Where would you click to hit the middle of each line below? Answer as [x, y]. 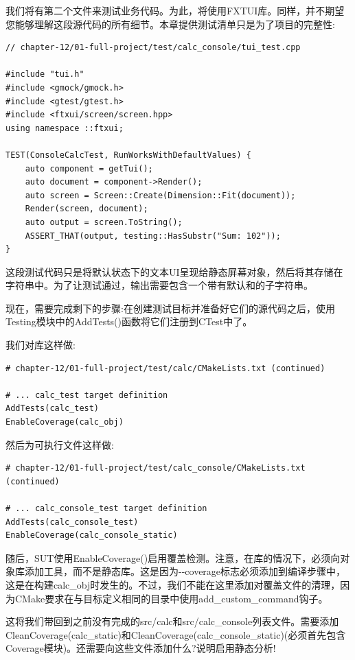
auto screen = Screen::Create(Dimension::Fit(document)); [160, 195]
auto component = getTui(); [89, 168]
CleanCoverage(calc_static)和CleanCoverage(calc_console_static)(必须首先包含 [176, 634]
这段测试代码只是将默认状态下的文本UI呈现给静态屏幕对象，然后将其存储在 [174, 271]
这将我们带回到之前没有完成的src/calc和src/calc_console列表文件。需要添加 [172, 621]
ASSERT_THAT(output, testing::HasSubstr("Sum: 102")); [153, 236]
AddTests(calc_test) [53, 409]
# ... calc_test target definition [87, 395]
